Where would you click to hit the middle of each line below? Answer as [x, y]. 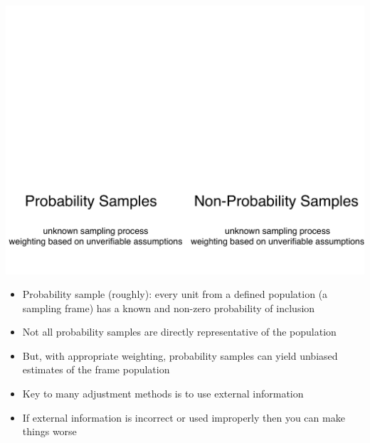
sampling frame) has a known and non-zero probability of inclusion [169, 308]
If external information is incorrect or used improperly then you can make [184, 417]
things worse [49, 431]
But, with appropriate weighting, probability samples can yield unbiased [180, 355]
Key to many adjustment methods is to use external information [163, 394]
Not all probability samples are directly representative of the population [179, 332]
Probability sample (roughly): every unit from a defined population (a [175, 294]
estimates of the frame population [96, 369]
